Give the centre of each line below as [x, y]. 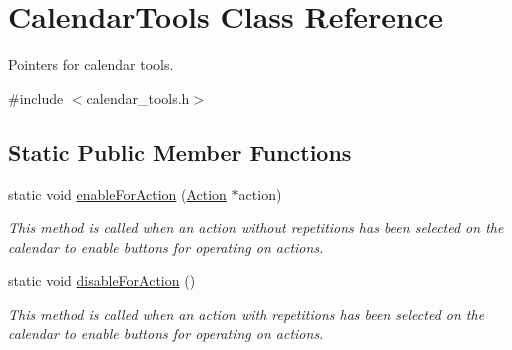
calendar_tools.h [138, 97]
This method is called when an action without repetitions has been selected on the [256, 227]
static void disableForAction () [102, 280]
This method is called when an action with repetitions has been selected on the [246, 313]
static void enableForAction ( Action [117, 193]
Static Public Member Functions [180, 151]
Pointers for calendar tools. [91, 64]
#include [36, 97]
